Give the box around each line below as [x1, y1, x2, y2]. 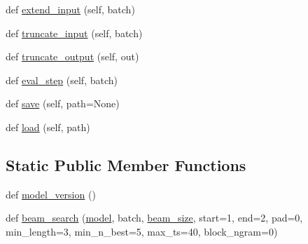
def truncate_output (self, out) [6, 49, 139, 64]
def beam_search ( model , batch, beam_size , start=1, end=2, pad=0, [6, 210, 303, 225]
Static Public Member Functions [6, 154, 246, 175]
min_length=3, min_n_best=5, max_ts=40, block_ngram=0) [6, 224, 278, 238]
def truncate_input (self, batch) [6, 25, 143, 40]
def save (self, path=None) [6, 96, 120, 111]
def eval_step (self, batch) [6, 72, 118, 87]
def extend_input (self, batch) [6, 2, 135, 16]
